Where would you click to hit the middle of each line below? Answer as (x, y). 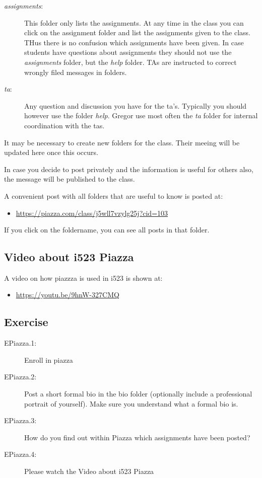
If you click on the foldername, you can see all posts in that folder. (107, 230)
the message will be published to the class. (70, 179)
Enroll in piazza (49, 360)
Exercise (26, 322)
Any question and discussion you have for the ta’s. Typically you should (136, 105)
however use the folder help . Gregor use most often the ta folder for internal (141, 115)
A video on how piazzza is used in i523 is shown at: (83, 277)
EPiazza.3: (20, 420)
